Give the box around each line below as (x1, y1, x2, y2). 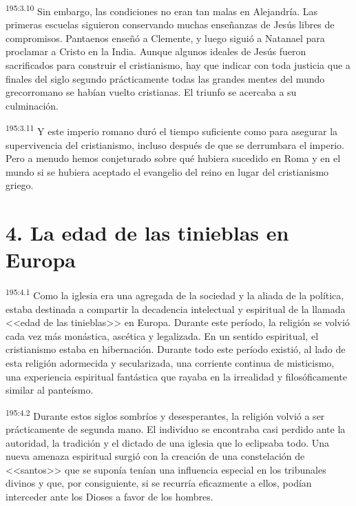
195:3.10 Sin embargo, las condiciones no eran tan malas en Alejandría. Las (6, 2, 318, 18)
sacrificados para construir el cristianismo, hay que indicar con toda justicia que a (6, 58, 350, 72)
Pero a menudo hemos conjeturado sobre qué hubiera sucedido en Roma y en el (6, 151, 341, 165)
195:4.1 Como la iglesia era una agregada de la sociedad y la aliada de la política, (6, 286, 344, 302)
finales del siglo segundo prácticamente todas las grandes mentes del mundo (6, 71, 325, 85)
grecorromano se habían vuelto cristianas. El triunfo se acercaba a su (6, 85, 297, 99)
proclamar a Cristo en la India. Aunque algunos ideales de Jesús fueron (6, 44, 306, 59)
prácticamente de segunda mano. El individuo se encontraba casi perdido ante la (6, 422, 346, 436)
